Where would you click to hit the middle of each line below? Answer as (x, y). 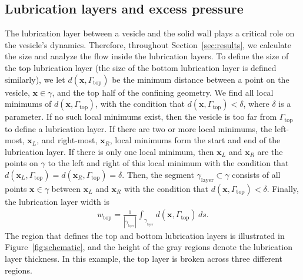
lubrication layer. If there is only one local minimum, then (109, 151)
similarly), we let (35, 79)
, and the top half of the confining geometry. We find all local (163, 92)
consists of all (256, 174)
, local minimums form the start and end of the (195, 140)
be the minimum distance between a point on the (201, 79)
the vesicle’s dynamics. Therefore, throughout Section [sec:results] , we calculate (148, 44)
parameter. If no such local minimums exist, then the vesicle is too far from (141, 117)
